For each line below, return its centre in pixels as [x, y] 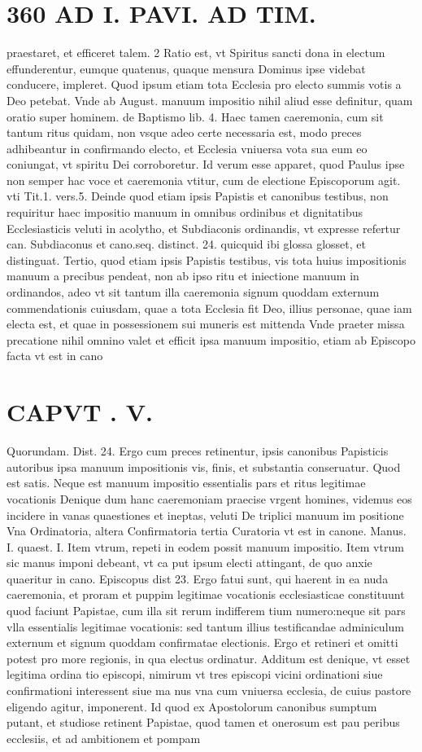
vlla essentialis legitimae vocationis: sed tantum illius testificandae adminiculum [205, 626]
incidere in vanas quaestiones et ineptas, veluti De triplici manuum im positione [205, 515]
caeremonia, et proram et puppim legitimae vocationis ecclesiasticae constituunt [206, 594]
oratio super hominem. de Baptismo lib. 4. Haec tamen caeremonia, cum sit [195, 116]
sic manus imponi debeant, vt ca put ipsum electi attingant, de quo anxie [189, 563]
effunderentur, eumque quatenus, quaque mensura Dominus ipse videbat [186, 68]
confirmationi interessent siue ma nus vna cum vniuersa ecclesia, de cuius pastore [209, 690]
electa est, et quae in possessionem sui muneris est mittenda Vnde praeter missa [206, 324]
